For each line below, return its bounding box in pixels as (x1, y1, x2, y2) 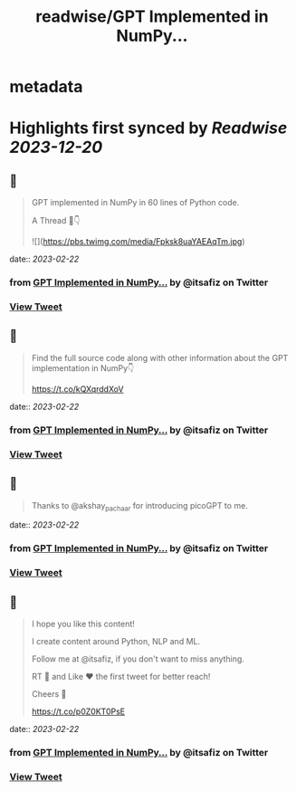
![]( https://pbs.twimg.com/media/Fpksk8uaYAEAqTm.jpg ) (31, 236, 245, 247)
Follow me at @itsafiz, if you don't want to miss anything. (31, 653, 244, 664)
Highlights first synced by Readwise (9, 118, 288, 138)
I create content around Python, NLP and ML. (31, 635, 201, 646)
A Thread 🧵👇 (31, 215, 81, 226)
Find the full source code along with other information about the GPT (31, 352, 289, 363)
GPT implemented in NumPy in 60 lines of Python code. (31, 197, 240, 208)
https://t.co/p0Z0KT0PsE (31, 706, 125, 717)
